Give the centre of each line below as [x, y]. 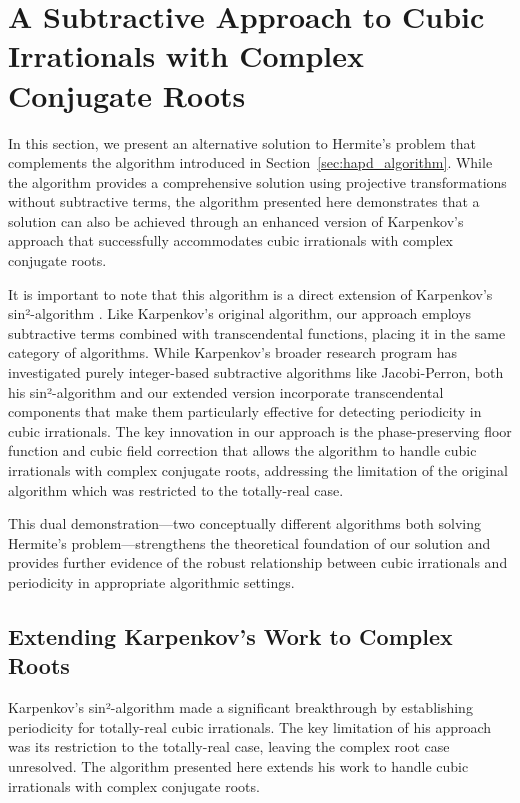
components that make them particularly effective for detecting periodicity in [245, 411]
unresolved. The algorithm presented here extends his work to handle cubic [238, 765]
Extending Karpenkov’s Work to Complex [230, 635]
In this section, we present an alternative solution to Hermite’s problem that [242, 142]
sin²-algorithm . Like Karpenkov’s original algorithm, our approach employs [240, 313]
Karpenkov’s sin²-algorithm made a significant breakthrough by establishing [240, 707]
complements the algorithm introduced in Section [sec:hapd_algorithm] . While [250, 162]
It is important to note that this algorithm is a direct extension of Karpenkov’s [250, 293]
